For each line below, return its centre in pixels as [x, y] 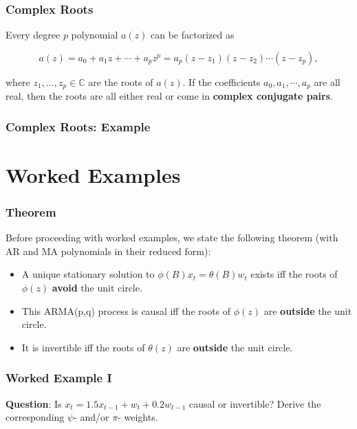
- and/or [91, 417]
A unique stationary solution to [88, 274]
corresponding [35, 417]
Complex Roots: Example [78, 126]
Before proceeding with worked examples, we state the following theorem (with [172, 238]
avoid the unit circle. [97, 288]
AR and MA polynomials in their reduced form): [108, 251]
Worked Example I [59, 378]
